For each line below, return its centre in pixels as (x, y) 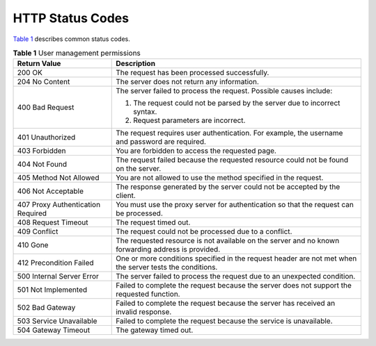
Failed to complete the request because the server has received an (226, 304)
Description (136, 64)
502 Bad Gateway (46, 308)
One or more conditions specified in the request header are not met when (236, 258)
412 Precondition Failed (55, 263)
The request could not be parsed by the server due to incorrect (237, 103)
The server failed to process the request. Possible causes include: (224, 91)
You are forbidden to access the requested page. (196, 151)
